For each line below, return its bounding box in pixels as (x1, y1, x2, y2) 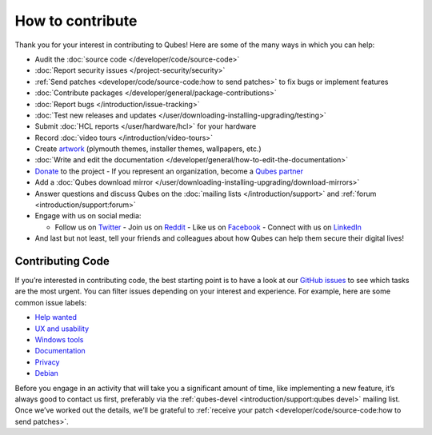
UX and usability (34, 324, 90, 333)
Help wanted (34, 313, 78, 322)
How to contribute (14, 12, 138, 30)
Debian (34, 369, 59, 378)
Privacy (34, 357, 60, 367)
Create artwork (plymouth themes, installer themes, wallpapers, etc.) (34, 144, 262, 154)
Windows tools (34, 335, 84, 345)
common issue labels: (14, 297, 87, 307)
